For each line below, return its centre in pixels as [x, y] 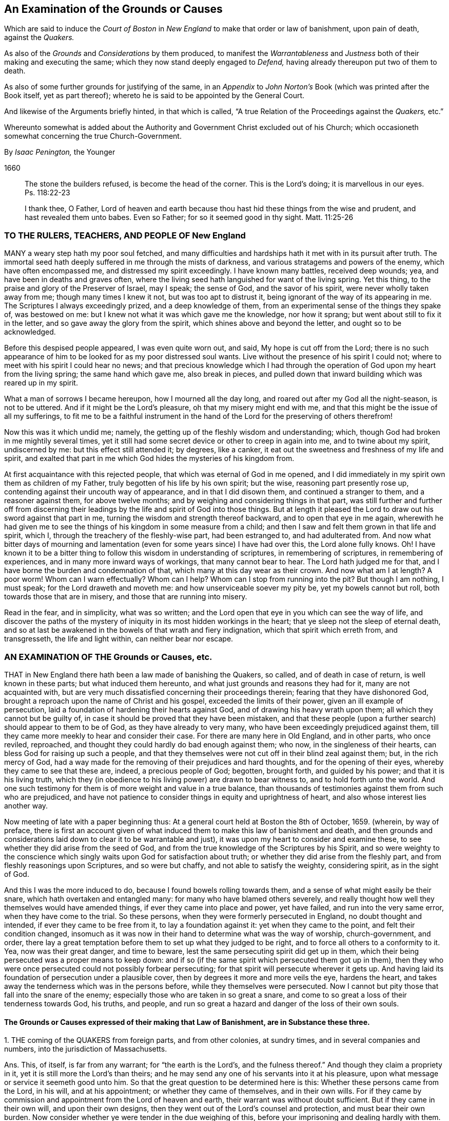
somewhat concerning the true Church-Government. [93, 136]
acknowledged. [30, 332]
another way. [26, 805]
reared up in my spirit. [41, 383]
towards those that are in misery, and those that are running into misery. [126, 597]
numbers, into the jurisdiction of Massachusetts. [86, 1049]
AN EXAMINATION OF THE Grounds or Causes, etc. [108, 657]
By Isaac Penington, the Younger [60, 152]
